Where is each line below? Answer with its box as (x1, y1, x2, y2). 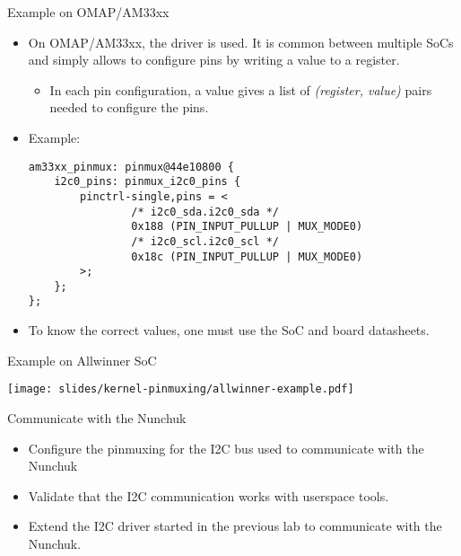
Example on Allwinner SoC (7, 350, 157, 369)
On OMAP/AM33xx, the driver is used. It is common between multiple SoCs (28, 32, 454, 51)
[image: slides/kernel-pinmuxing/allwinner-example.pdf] (7, 383, 354, 396)
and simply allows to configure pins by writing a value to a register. (28, 50, 400, 69)
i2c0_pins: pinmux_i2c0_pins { (54, 175, 241, 189)
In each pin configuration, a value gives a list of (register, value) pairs (49, 80, 432, 99)
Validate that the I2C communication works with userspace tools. (28, 486, 389, 505)
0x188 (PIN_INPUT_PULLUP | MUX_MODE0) (131, 220, 363, 234)
